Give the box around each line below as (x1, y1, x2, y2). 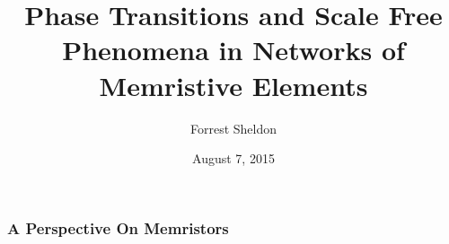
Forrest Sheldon (189, 118, 277, 137)
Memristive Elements (99, 66, 368, 103)
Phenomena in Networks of (62, 31, 405, 68)
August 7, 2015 (192, 149, 275, 168)
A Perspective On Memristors (7, 216, 229, 239)
